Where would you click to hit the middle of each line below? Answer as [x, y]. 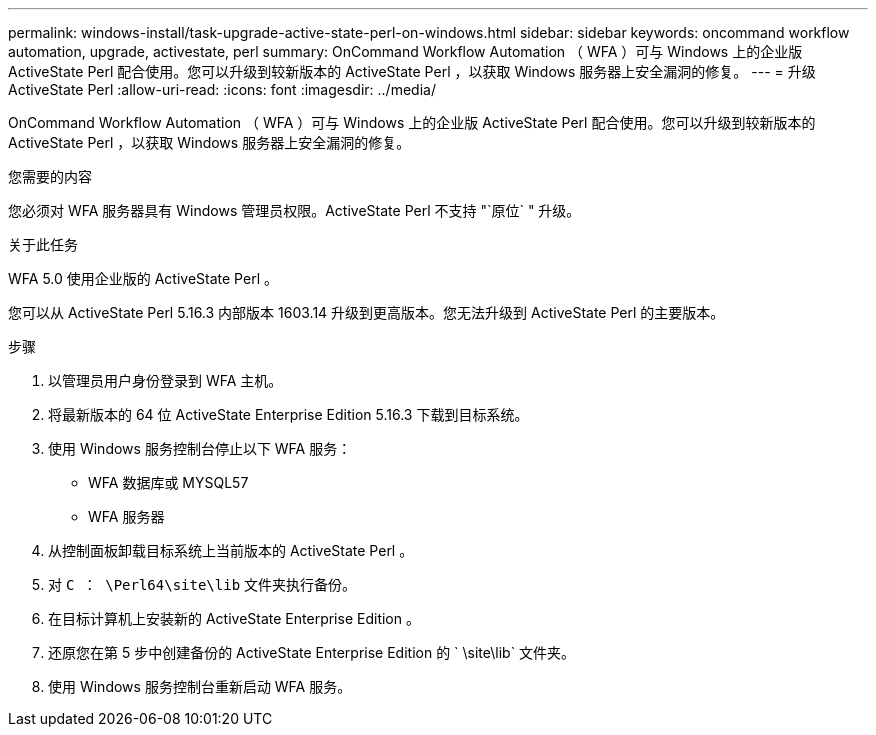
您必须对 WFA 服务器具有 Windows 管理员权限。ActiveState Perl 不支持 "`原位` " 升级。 [294, 210]
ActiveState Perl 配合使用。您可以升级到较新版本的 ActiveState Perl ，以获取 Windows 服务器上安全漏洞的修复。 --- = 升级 [412, 71]
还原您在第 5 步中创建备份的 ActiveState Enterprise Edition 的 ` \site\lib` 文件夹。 [312, 652]
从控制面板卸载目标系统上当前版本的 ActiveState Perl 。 [231, 550]
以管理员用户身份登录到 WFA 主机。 [165, 380]
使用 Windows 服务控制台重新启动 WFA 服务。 [200, 686]
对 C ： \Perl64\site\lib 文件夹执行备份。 [202, 584]
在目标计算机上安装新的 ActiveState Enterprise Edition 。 [234, 618]
